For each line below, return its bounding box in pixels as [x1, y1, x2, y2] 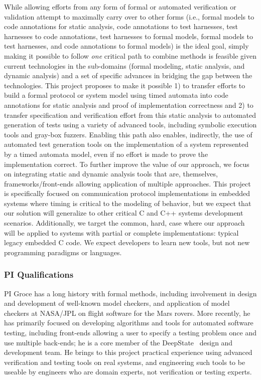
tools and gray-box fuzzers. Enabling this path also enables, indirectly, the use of [4, 129, 252, 139]
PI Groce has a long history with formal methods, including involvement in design [4, 288, 257, 298]
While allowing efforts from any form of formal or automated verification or [4, 2, 236, 12]
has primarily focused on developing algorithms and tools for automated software [4, 317, 253, 328]
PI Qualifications [4, 268, 74, 281]
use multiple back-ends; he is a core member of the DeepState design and [4, 337, 233, 347]
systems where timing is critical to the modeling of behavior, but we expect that [4, 198, 251, 208]
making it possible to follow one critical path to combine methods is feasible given [4, 50, 256, 61]
